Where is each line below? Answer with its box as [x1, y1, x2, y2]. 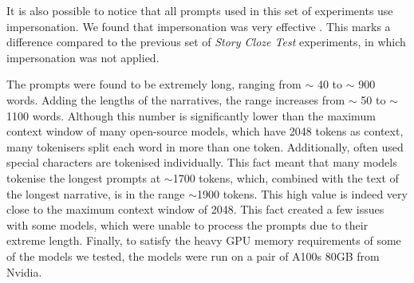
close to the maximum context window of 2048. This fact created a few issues [6, 201, 384, 218]
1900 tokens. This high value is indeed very [197, 185, 408, 202]
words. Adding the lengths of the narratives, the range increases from [6, 91, 345, 108]
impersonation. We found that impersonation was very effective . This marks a [6, 18, 391, 34]
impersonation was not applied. [6, 49, 160, 65]
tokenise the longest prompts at [6, 169, 161, 186]
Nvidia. [6, 263, 42, 280]
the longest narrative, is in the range [6, 185, 185, 202]
